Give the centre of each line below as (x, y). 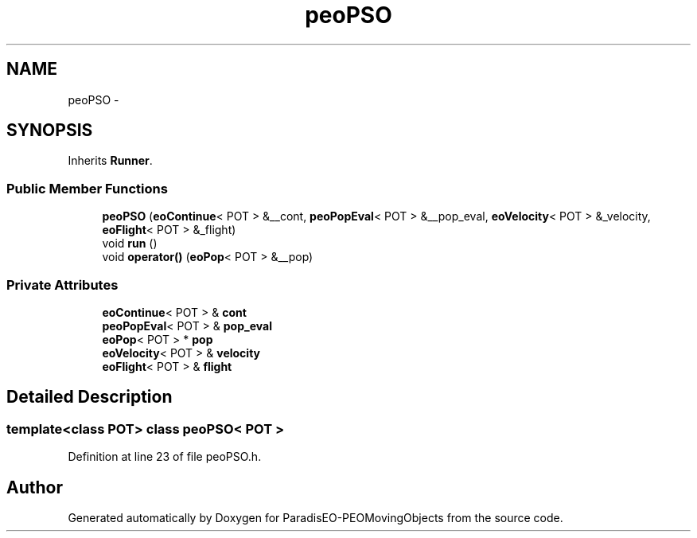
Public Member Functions (87, 188)
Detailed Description (90, 397)
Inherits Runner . (110, 161)
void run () (130, 244)
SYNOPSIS (50, 131)
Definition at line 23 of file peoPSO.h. (165, 457)
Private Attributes (62, 285)
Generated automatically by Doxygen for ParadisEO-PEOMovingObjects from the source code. (315, 518)
